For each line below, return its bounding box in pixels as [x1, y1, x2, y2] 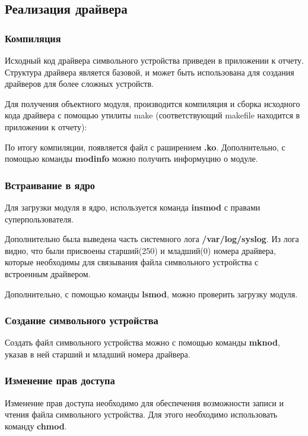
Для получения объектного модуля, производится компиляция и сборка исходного [5, 97, 300, 109]
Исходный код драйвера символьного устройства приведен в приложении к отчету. [5, 54, 304, 66]
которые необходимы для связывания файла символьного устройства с [5, 256, 259, 268]
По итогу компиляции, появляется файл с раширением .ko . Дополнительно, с [5, 140, 285, 153]
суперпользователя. [5, 212, 74, 225]
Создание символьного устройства [5, 313, 158, 328]
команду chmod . [5, 419, 67, 432]
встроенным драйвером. [5, 267, 91, 280]
